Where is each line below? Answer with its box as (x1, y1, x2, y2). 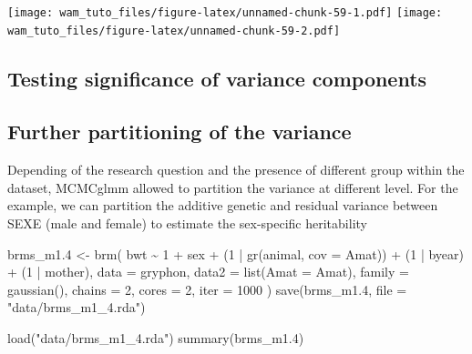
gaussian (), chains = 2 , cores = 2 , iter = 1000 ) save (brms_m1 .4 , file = (7, 279, 407, 298)
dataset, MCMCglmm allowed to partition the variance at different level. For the (7, 177, 458, 197)
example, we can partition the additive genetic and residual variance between (7, 196, 438, 215)
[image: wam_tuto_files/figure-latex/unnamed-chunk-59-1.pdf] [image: (7, 6, 443, 19)
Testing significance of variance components (7, 64, 427, 92)
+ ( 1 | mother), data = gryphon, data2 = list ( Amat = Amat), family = (7, 262, 409, 281)
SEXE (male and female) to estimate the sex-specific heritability (7, 214, 367, 233)
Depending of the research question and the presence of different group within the (7, 160, 465, 179)
